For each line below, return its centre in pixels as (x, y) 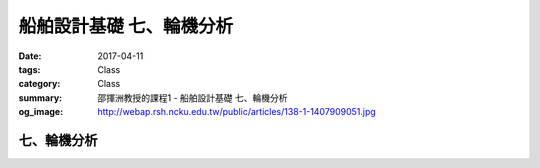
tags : (29, 69)
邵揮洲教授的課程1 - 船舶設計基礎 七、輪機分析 (192, 97)
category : (39, 84)
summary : (40, 97)
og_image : (41, 112)
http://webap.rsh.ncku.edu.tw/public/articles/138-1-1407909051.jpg (237, 112)
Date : (30, 56)
